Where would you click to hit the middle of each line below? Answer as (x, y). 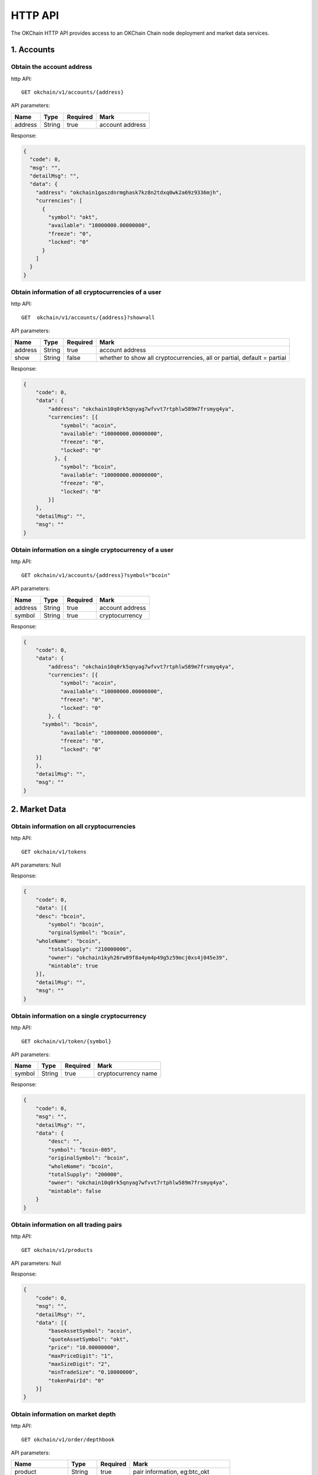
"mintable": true (73, 966)
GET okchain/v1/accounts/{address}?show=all (88, 317)
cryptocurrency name (127, 1074)
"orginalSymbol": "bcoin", (87, 933)
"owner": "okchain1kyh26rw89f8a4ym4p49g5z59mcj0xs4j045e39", (138, 958)
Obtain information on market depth (63, 1414)
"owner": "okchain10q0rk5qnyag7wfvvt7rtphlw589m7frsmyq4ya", (138, 1183)
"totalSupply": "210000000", (90, 949)
